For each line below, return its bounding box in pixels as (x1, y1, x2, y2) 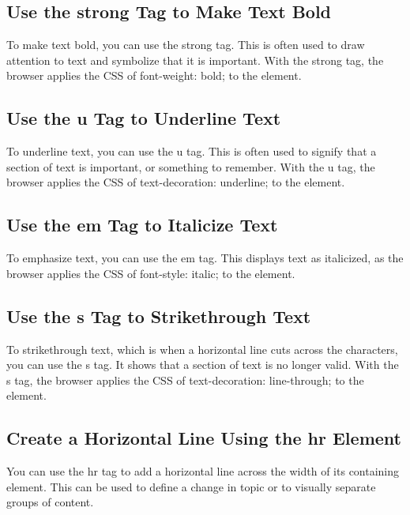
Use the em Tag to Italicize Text (6, 212, 278, 237)
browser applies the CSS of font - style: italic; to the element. (6, 265, 295, 281)
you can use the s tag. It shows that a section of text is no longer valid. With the (6, 356, 399, 373)
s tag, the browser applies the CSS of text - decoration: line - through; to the (6, 371, 364, 388)
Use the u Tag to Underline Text (6, 106, 281, 130)
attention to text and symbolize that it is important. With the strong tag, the (6, 51, 384, 68)
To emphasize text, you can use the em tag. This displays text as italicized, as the (6, 250, 404, 266)
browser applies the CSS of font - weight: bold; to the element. (6, 67, 302, 84)
